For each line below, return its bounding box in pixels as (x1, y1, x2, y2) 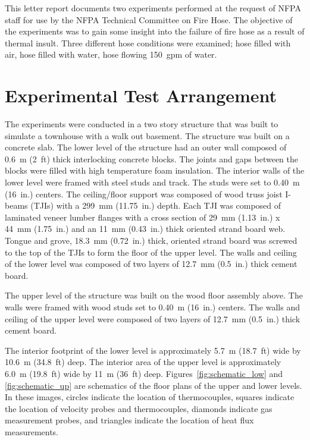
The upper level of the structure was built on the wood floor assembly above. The (5, 289, 303, 301)
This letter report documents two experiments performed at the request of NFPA (5, 2, 301, 14)
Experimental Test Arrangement (5, 83, 277, 108)
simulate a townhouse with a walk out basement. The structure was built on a (5, 129, 290, 142)
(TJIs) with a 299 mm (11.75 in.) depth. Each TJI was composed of (30, 199, 281, 212)
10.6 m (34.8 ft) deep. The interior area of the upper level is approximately (5, 356, 281, 368)
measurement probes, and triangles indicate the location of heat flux (5, 414, 254, 426)
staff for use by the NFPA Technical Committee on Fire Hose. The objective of (5, 13, 293, 26)
